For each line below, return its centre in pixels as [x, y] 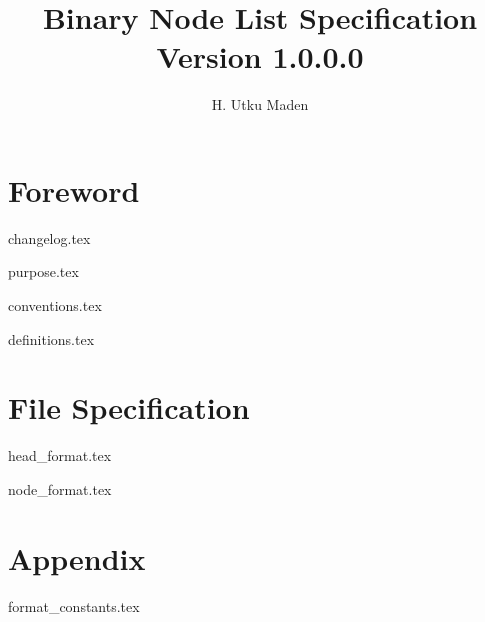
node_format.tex [60, 488]
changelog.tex [49, 237]
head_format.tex [60, 455]
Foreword [74, 189]
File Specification [129, 407]
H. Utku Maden [260, 104]
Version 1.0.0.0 [260, 56]
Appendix [77, 557]
